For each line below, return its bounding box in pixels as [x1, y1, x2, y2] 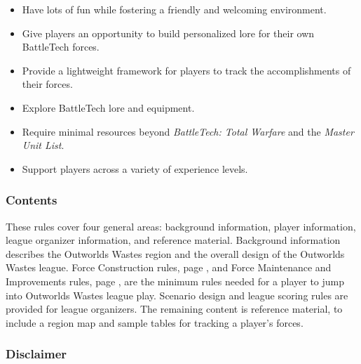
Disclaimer [6, 345, 67, 363]
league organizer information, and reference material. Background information [6, 233, 341, 247]
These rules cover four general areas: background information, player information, [6, 219, 356, 233]
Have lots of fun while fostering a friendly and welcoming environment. [22, 2, 327, 16]
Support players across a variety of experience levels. [22, 161, 248, 176]
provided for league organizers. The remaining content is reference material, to [6, 301, 343, 316]
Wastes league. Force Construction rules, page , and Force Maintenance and [6, 260, 332, 275]
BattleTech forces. [22, 39, 100, 54]
